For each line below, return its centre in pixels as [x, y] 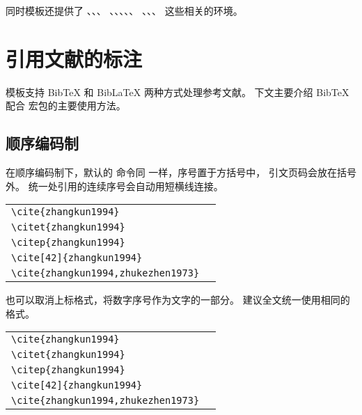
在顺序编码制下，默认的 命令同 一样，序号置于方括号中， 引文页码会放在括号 [181, 172]
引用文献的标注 [74, 58]
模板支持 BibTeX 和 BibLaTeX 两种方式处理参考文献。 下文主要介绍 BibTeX [178, 92]
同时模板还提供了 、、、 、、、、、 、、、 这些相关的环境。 [124, 10]
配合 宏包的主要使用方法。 [66, 105]
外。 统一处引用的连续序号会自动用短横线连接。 [115, 186]
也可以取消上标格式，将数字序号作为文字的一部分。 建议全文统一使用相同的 [178, 300]
